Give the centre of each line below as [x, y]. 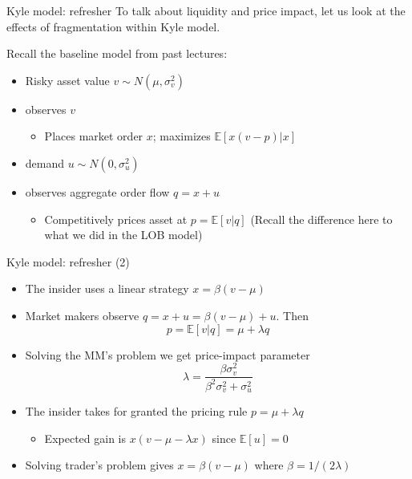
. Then [292, 315]
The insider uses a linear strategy [107, 288]
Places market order [94, 136]
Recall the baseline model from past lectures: [117, 53]
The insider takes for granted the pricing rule [136, 411]
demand [45, 162]
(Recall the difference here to [321, 219]
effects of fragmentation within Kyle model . [113, 26]
